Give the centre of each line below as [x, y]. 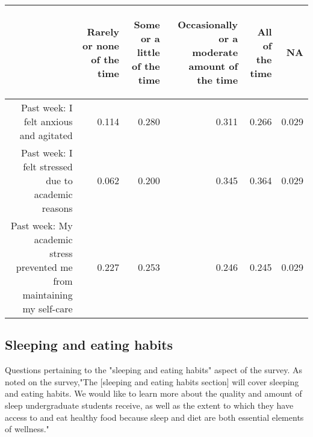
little [148, 52]
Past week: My [42, 225]
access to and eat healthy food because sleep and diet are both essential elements [154, 417]
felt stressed [48, 166]
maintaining [48, 295]
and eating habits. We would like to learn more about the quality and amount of [153, 393]
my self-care [48, 308]
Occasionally [208, 24]
